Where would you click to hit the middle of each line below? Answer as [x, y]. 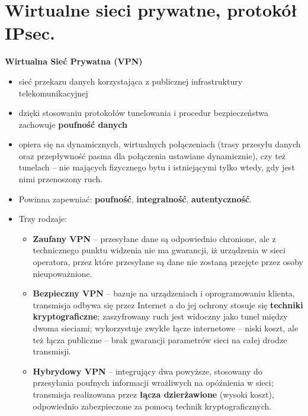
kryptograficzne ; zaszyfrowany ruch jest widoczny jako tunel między [160, 316]
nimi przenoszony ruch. [61, 179]
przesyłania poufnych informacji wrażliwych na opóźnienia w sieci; [153, 383]
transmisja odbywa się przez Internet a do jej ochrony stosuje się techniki [168, 304]
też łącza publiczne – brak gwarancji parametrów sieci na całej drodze [160, 339]
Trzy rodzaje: [43, 219]
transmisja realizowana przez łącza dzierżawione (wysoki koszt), [153, 394]
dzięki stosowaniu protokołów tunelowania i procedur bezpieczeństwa [143, 113]
